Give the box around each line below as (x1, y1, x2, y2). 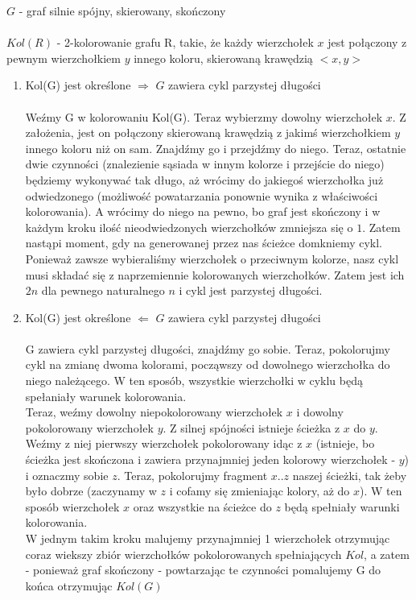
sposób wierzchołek (25, 498, 120, 515)
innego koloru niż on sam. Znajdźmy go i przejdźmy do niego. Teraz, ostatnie (25, 139, 406, 156)
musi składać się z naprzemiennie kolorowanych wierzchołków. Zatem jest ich (25, 266, 405, 283)
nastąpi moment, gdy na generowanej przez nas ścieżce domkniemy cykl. (25, 234, 382, 251)
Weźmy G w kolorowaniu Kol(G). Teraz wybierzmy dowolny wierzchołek (25, 108, 383, 125)
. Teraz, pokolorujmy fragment (117, 466, 268, 483)
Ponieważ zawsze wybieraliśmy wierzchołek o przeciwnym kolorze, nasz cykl (25, 250, 399, 267)
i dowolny (296, 403, 344, 420)
